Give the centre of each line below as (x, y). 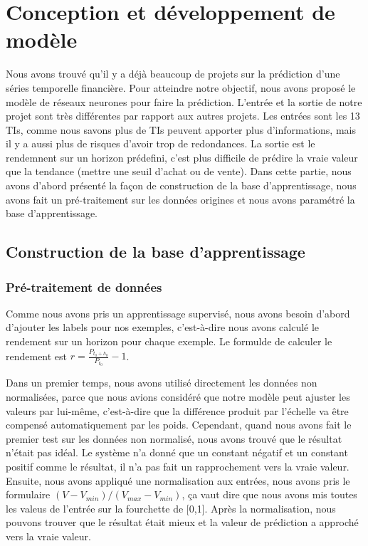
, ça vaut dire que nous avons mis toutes (269, 494)
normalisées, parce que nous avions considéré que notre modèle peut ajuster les (178, 397)
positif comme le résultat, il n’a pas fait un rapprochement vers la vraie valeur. (178, 467)
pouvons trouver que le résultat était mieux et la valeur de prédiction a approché (182, 522)
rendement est (37, 356)
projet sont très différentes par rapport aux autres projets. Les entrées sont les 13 (183, 116)
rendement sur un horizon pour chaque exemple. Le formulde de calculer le (169, 341)
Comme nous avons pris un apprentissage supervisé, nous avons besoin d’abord (178, 313)
